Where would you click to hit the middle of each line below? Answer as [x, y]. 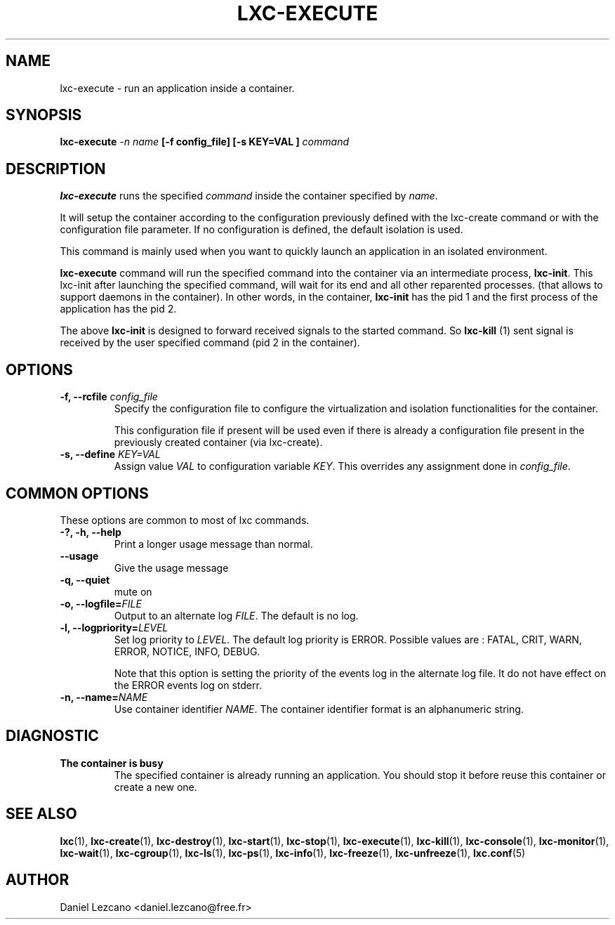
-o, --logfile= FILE [101, 603]
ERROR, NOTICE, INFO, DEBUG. [187, 651]
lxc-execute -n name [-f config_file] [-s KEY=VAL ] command [204, 142]
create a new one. [156, 787]
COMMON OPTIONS [77, 493]
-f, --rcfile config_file [109, 397]
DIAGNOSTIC [52, 736]
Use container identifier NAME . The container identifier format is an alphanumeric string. [319, 709]
